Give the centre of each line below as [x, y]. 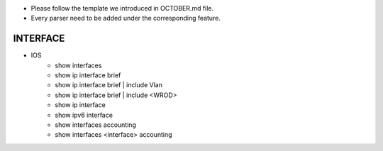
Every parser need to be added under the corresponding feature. [126, 18]
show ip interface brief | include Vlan [109, 85]
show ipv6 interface [84, 115]
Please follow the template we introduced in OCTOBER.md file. [122, 8]
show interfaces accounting [95, 125]
